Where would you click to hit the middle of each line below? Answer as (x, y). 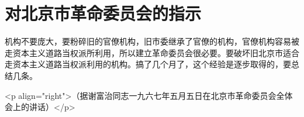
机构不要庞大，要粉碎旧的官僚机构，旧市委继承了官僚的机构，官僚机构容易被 (152, 41)
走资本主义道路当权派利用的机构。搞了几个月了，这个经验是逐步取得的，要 (148, 64)
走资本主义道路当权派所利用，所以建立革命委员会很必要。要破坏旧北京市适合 (152, 52)
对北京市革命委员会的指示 (103, 13)
